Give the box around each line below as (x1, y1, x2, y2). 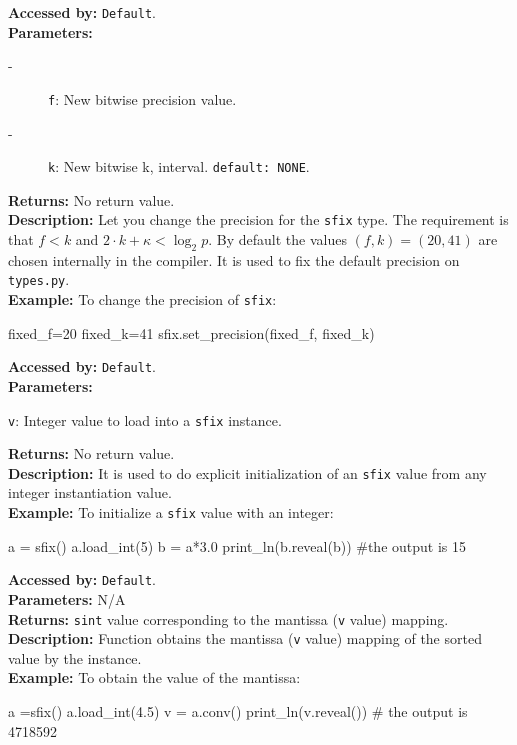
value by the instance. (8, 647, 142, 668)
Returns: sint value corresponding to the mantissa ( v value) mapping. (8, 608, 449, 629)
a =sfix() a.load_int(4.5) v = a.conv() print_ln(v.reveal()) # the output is (8, 701, 468, 722)
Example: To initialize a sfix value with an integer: (8, 502, 334, 523)
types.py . (8, 269, 70, 290)
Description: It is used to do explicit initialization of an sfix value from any (8, 462, 487, 483)
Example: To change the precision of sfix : (8, 289, 277, 310)
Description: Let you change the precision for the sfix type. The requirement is (8, 209, 509, 230)
